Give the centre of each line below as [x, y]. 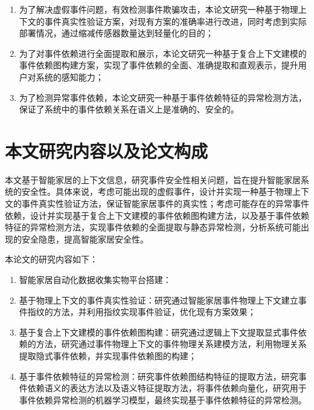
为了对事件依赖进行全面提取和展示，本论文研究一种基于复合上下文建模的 [163, 53]
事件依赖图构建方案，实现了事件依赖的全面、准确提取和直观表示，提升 [159, 65]
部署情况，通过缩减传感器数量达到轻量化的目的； [116, 33]
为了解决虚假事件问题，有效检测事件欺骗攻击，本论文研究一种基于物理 [159, 9]
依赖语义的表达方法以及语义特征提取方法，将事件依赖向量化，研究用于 [167, 388]
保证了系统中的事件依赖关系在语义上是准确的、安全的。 [129, 109]
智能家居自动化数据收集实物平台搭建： [95, 280]
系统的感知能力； [70, 76]
